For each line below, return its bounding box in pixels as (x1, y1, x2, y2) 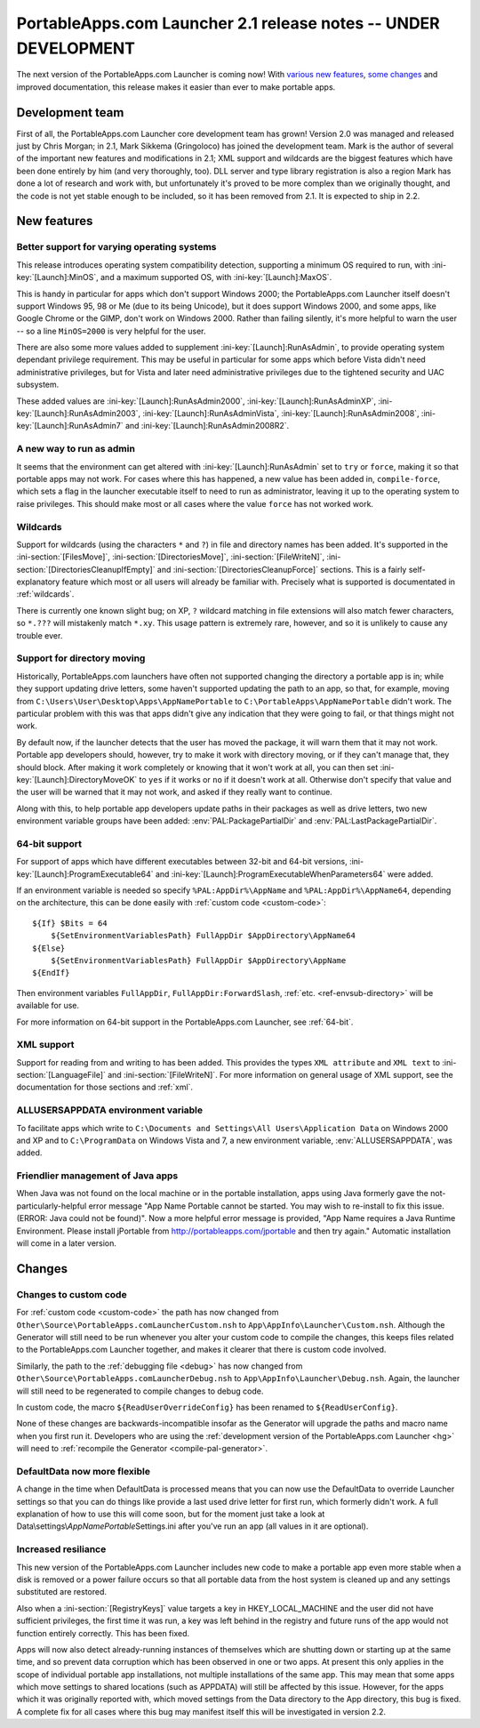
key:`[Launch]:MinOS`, (16, 272, 100, 283)
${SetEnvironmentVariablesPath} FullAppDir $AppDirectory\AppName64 (50, 930, 356, 941)
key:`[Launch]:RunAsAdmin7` (16, 421, 124, 431)
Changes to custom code (16, 1288, 128, 1300)
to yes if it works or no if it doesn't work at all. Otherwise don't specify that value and (139, 774, 452, 784)
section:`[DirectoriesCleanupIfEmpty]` (16, 564, 156, 575)
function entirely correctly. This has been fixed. (16, 1628, 190, 1638)
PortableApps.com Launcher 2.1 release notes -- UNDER (16, 13, 440, 33)
